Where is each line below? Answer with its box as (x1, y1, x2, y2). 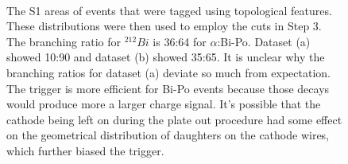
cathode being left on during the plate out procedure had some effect (6, 111, 342, 127)
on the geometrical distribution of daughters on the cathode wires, (6, 127, 330, 143)
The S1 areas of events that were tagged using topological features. (6, 2, 332, 18)
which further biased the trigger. (6, 142, 164, 158)
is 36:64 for (153, 33, 207, 49)
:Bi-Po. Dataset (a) (217, 33, 311, 49)
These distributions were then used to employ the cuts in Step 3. (6, 18, 322, 34)
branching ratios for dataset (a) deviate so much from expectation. (6, 64, 331, 80)
